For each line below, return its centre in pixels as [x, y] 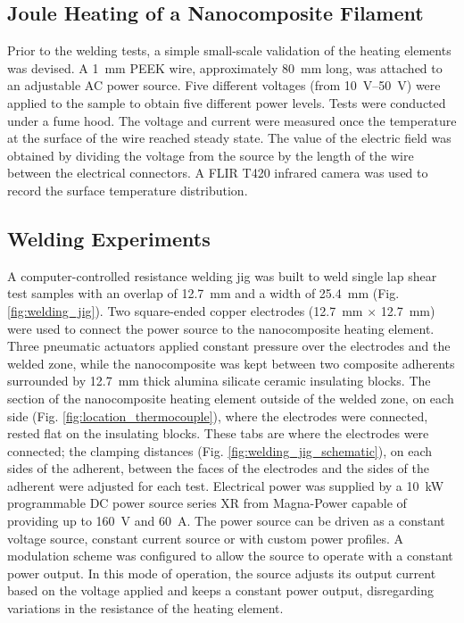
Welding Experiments [109, 238]
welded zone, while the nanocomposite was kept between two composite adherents [231, 363]
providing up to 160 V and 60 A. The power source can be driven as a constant [226, 521]
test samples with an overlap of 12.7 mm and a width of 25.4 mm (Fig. [203, 293]
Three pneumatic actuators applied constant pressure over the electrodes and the [229, 346]
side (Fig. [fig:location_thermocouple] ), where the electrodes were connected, [218, 415]
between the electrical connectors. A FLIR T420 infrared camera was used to [218, 173]
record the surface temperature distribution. [128, 190]
